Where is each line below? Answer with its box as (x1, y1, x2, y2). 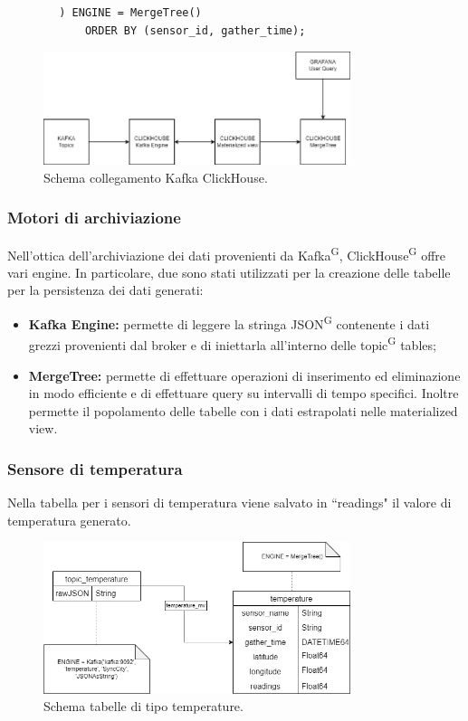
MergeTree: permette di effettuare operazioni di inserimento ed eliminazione (28, 365, 461, 384)
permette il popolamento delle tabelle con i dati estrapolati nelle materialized (28, 401, 458, 420)
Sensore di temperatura (7, 457, 183, 479)
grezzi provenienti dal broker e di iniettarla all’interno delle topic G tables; (28, 333, 436, 354)
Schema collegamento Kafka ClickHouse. (43, 167, 268, 186)
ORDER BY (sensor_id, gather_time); (84, 24, 306, 37)
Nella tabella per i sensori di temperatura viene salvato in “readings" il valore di (7, 493, 452, 512)
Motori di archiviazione (7, 206, 181, 229)
